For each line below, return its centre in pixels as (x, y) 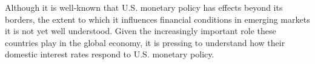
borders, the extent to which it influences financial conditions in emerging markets (157, 19)
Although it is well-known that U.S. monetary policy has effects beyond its (144, 7)
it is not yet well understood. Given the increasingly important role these (141, 31)
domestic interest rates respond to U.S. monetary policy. (110, 54)
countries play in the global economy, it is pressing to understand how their (145, 42)
